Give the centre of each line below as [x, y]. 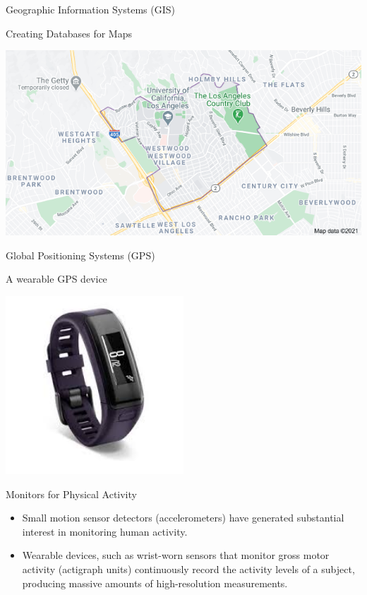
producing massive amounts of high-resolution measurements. [155, 583]
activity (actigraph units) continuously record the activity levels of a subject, [188, 569]
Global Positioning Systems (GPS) [80, 255]
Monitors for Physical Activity [71, 494]
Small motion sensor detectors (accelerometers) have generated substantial [183, 518]
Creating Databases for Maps [69, 33]
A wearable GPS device [56, 279]
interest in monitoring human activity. [105, 531]
